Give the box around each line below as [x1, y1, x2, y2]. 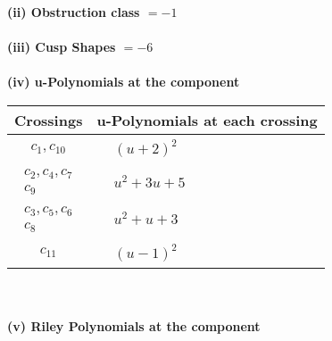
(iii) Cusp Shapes [7, 37, 116, 56]
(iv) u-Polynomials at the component [7, 72, 240, 91]
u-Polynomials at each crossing [96, 109, 318, 130]
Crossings [14, 109, 83, 130]
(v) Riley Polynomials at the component [7, 317, 261, 336]
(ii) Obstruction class [7, 3, 140, 21]
